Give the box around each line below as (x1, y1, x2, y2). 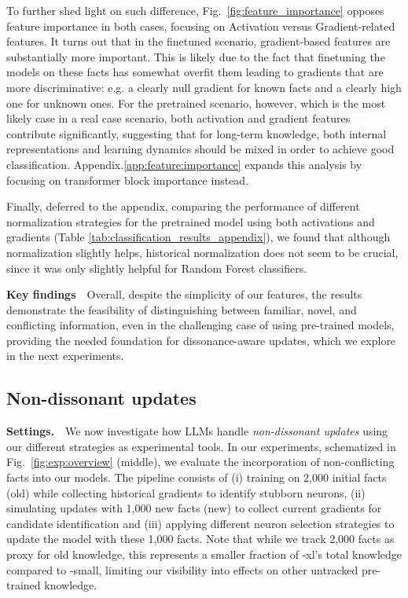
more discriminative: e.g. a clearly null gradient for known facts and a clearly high (6, 79, 402, 95)
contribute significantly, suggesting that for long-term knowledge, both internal (6, 125, 387, 141)
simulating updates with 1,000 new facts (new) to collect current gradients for (6, 500, 382, 516)
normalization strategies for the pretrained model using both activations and (6, 213, 375, 229)
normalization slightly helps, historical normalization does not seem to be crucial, (6, 244, 399, 260)
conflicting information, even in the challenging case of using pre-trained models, (6, 317, 395, 333)
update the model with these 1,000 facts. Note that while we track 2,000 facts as (6, 530, 395, 547)
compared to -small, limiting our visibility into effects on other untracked (6, 561, 358, 578)
